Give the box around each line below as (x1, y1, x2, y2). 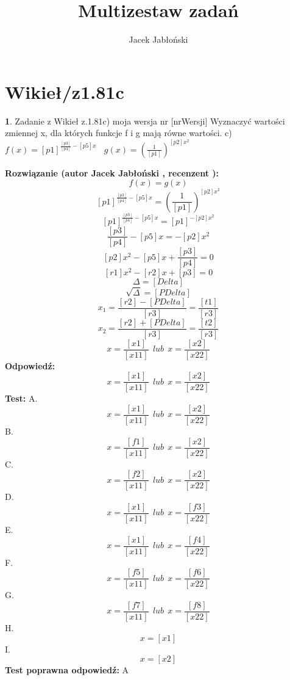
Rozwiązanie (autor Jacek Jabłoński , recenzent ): (5, 166, 219, 179)
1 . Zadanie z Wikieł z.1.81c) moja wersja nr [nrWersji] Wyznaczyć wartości (5, 114, 285, 127)
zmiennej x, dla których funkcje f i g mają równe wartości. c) (5, 126, 232, 139)
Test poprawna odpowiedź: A (5, 664, 129, 676)
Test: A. (5, 392, 38, 405)
